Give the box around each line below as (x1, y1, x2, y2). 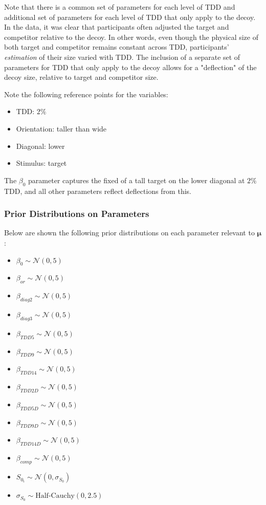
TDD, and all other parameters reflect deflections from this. (4, 185, 191, 196)
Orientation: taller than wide (16, 123, 107, 134)
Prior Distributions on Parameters (4, 207, 149, 220)
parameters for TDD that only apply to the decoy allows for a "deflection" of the (4, 61, 257, 72)
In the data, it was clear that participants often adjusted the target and (4, 21, 229, 32)
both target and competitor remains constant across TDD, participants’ (4, 41, 229, 52)
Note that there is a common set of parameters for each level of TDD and (4, 2, 235, 12)
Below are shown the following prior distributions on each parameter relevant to (4, 227, 255, 238)
